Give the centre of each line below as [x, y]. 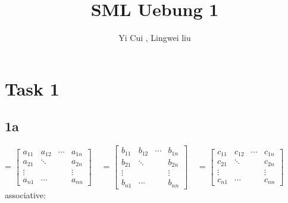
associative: [25, 194]
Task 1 [32, 88]
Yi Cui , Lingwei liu [155, 38]
